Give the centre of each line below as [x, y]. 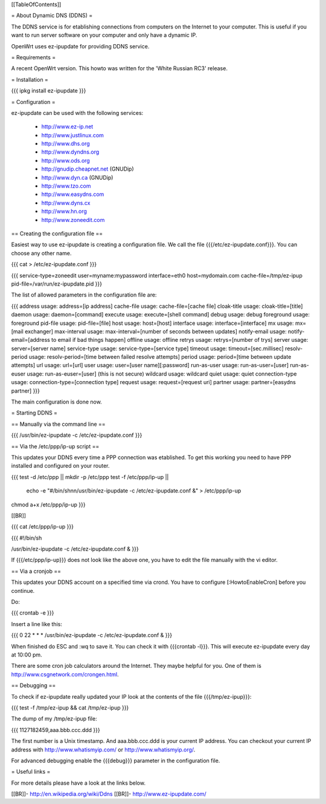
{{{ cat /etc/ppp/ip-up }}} [42, 527]
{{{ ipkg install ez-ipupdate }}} [49, 91]
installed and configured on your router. [60, 466]
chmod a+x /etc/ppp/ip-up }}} [48, 505]
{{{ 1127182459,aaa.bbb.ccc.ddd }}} [56, 730]
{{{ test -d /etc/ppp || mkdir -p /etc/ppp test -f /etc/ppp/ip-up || [90, 477]
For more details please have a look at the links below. [78, 783]
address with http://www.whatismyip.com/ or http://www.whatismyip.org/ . [103, 750]
